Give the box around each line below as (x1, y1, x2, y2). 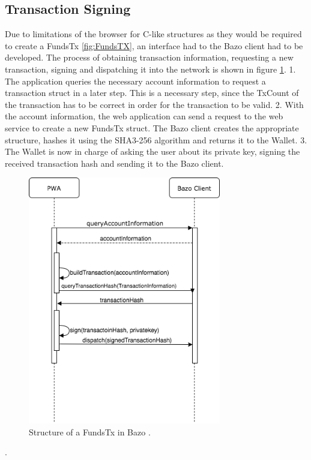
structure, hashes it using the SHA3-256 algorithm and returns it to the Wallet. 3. (5, 133, 307, 146)
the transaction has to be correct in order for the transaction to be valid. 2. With (5, 98, 304, 110)
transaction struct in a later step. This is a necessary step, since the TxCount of (5, 86, 299, 99)
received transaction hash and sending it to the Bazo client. (5, 157, 224, 169)
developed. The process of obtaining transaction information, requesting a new (5, 51, 294, 64)
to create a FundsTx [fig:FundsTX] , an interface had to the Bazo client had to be (5, 39, 303, 52)
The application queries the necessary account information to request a (5, 74, 266, 87)
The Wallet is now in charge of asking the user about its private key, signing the (5, 145, 300, 158)
